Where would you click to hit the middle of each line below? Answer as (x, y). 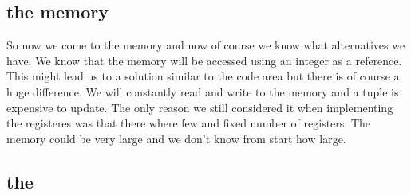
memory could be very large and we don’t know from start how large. (176, 138)
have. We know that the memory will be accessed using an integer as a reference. (204, 60)
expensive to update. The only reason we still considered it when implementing (200, 107)
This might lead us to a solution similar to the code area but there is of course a (203, 76)
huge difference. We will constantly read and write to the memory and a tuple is (203, 91)
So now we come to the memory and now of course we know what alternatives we (206, 45)
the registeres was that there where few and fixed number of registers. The (188, 123)
